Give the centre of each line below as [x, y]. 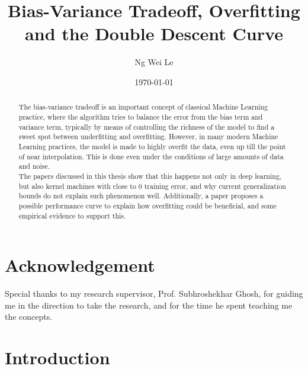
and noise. [34, 166]
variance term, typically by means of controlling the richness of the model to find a [147, 126]
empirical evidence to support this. [72, 215]
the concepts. [29, 317]
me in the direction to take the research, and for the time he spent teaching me [149, 305]
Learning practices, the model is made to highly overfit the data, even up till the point [152, 146]
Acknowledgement [80, 265]
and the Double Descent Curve [154, 33]
